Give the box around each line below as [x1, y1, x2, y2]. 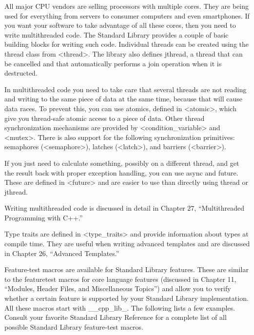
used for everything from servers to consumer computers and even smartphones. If [4, 10, 250, 20]
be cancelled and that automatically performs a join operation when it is [4, 58, 222, 68]
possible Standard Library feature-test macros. [4, 321, 143, 332]
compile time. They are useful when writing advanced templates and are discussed [4, 238, 250, 249]
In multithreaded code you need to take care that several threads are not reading [4, 84, 247, 94]
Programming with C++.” [4, 212, 83, 222]
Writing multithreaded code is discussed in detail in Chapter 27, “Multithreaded [4, 203, 245, 213]
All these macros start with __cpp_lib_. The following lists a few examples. [4, 302, 235, 313]
